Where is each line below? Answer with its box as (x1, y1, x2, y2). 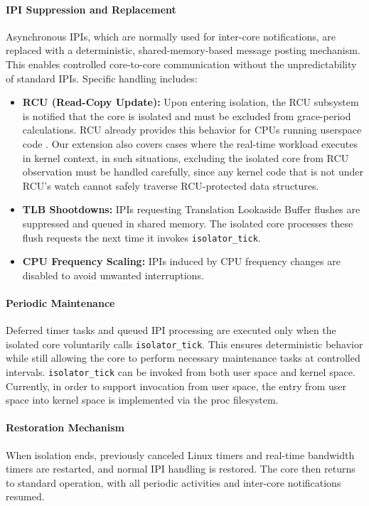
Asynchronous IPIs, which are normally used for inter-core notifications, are (6, 28, 336, 43)
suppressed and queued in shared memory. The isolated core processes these (22, 215, 353, 230)
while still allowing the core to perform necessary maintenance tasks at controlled (6, 350, 360, 365)
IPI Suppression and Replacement (6, 1, 176, 16)
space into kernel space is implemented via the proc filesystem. (6, 392, 279, 407)
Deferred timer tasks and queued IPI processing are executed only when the (6, 323, 336, 338)
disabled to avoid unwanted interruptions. (22, 267, 204, 282)
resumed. (6, 489, 45, 504)
